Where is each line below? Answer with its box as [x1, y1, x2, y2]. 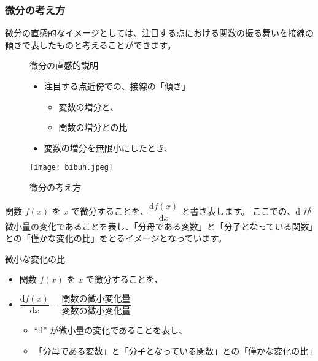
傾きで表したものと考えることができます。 [5, 38, 176, 51]
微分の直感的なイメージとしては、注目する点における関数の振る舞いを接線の [5, 26, 314, 39]
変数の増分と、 [58, 100, 119, 113]
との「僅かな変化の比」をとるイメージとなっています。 [5, 232, 227, 245]
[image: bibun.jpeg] [29, 163, 114, 172]
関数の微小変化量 [61, 295, 131, 304]
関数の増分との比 [58, 121, 128, 134]
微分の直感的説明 [29, 59, 98, 72]
